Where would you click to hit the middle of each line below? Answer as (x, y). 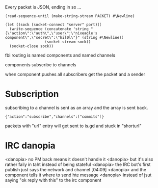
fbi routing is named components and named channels (60, 55)
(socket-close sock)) (32, 46)
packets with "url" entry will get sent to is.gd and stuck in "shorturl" (73, 126)
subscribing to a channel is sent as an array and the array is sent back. (77, 107)
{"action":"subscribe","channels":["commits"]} (55, 117)
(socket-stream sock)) (68, 42)
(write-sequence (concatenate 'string (49, 29)
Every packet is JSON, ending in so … (43, 7)
